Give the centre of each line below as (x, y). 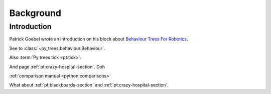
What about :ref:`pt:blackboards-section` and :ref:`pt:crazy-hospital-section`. (89, 85)
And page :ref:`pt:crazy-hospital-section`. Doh (57, 66)
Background (35, 13)
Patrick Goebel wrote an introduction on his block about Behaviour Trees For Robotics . (99, 39)
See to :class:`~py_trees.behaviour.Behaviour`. (57, 48)
